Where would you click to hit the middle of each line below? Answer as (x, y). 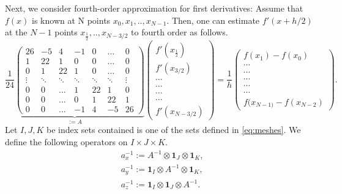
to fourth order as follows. (180, 32)
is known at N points (71, 20)
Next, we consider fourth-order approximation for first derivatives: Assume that (154, 8)
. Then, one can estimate (213, 20)
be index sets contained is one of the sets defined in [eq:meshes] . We (174, 130)
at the (16, 32)
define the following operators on (66, 141)
